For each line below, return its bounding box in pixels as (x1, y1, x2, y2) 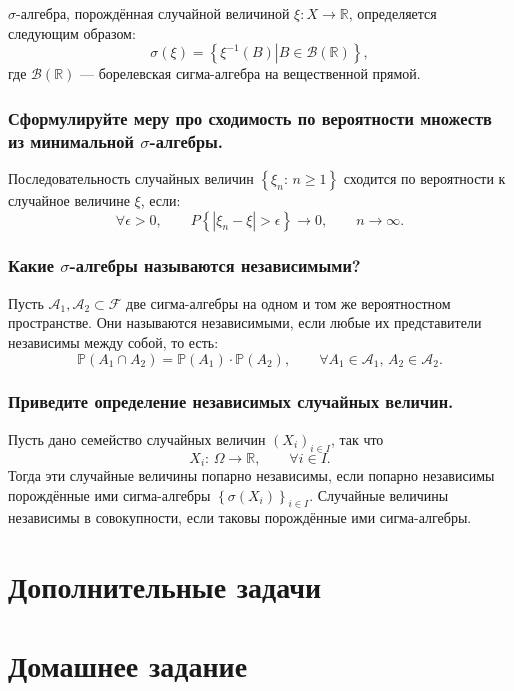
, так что (330, 428, 384, 449)
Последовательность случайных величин (8, 167, 254, 188)
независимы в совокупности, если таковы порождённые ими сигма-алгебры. (8, 507, 472, 528)
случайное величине (8, 189, 130, 210)
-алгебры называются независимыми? (69, 253, 361, 278)
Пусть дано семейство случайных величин (8, 428, 266, 449)
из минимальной (8, 128, 134, 153)
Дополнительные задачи (8, 566, 322, 607)
